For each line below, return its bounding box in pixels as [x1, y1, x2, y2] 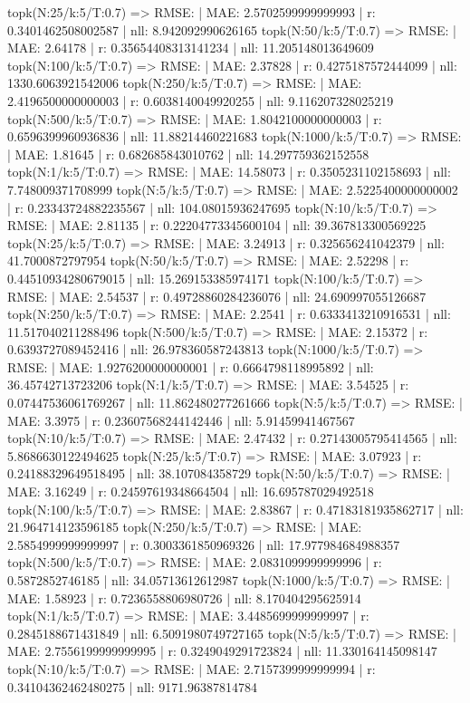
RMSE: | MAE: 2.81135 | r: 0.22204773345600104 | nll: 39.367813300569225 [7, 216, 427, 235]
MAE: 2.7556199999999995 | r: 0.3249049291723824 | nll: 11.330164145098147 [7, 641, 437, 660]
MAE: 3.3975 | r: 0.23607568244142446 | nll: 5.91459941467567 [7, 410, 355, 429]
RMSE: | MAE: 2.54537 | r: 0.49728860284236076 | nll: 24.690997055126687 [7, 286, 427, 305]
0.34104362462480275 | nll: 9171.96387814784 [7, 677, 258, 696]
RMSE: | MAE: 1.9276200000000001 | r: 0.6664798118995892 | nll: [7, 357, 374, 376]
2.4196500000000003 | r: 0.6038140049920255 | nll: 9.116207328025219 [7, 91, 394, 110]
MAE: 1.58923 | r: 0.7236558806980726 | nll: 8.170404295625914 [7, 588, 361, 607]
